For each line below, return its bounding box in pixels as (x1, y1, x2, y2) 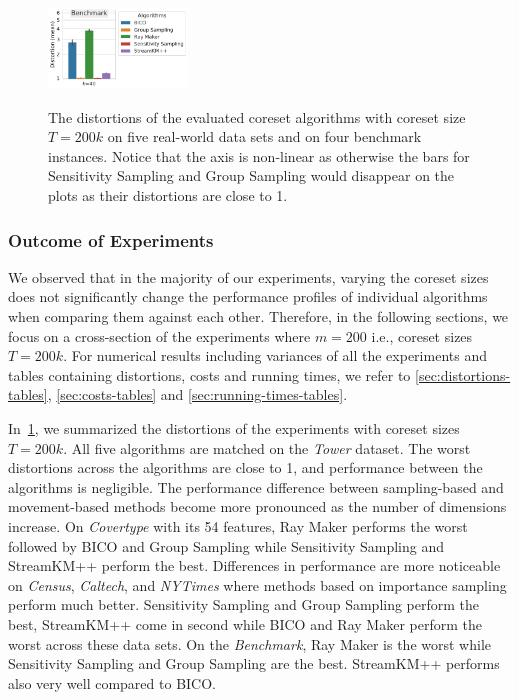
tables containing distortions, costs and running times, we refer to (8, 364, 411, 385)
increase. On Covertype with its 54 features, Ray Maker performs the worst (8, 516, 468, 536)
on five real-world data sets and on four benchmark (107, 126, 422, 147)
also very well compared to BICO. (8, 672, 216, 693)
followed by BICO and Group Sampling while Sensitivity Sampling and (8, 535, 445, 556)
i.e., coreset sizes (371, 325, 473, 346)
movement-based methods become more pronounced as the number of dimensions (8, 496, 507, 517)
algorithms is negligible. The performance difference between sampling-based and (8, 476, 504, 497)
